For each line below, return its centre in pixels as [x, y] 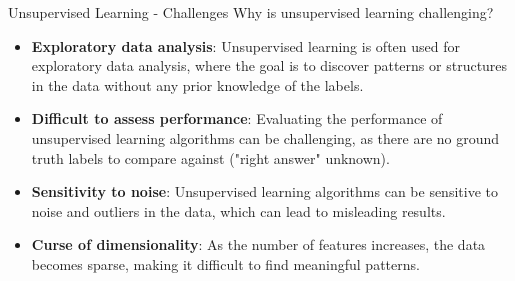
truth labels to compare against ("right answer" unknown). [210, 157]
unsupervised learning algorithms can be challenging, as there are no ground [265, 137]
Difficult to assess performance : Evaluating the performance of [237, 118]
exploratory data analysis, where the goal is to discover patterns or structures [269, 65]
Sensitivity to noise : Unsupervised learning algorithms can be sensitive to [264, 191]
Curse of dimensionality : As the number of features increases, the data [258, 244]
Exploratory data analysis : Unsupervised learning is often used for [245, 45]
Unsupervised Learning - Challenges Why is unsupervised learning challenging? [251, 12]
